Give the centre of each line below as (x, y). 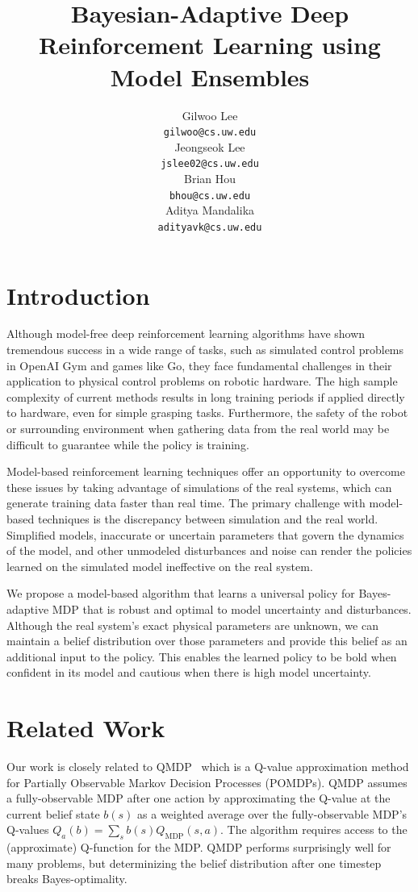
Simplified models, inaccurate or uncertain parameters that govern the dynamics (205, 534)
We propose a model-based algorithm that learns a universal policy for (181, 593)
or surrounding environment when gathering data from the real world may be (198, 428)
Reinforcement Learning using (210, 45)
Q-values (28, 829)
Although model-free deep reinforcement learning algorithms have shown (186, 333)
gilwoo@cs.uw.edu (210, 133)
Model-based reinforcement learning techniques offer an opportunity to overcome (206, 471)
